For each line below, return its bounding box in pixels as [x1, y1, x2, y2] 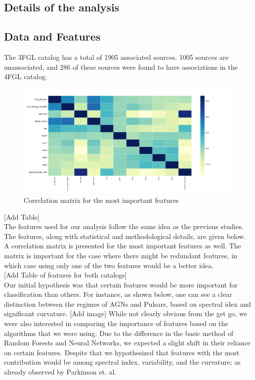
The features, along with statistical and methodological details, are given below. [4, 231, 246, 241]
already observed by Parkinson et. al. [4, 367, 117, 377]
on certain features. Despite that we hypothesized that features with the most [4, 347, 240, 357]
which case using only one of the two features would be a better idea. [4, 260, 213, 270]
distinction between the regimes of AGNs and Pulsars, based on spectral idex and [4, 298, 251, 309]
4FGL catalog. [4, 71, 47, 82]
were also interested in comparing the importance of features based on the [4, 318, 228, 329]
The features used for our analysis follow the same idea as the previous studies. [4, 221, 244, 232]
